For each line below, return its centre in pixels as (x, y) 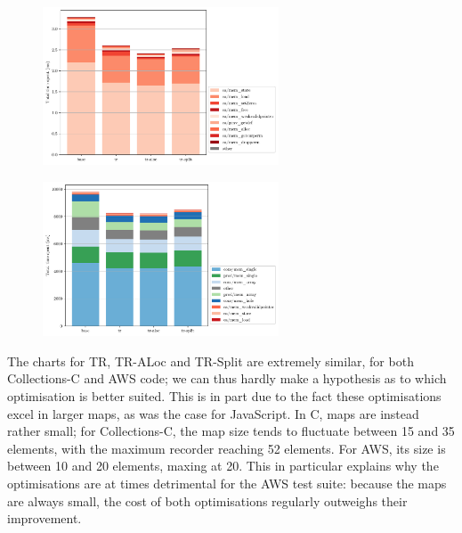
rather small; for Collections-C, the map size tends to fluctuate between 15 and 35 (231, 431)
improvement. (45, 518)
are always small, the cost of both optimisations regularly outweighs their (207, 500)
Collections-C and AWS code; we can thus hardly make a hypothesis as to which (227, 378)
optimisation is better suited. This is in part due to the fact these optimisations (224, 395)
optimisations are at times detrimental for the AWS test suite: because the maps (227, 483)
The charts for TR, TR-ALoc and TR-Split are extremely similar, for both (211, 361)
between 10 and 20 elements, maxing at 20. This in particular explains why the (223, 466)
